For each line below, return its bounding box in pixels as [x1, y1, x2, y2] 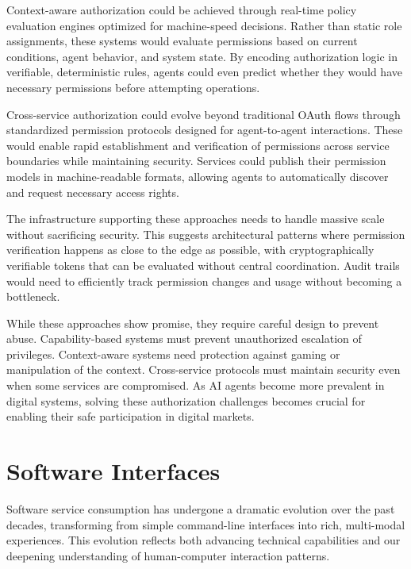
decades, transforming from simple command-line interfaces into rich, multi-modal [6, 516, 405, 532]
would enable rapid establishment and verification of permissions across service [6, 136, 390, 153]
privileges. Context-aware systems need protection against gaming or [6, 345, 340, 362]
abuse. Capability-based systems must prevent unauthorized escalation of [6, 330, 362, 347]
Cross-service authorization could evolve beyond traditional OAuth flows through [6, 106, 401, 122]
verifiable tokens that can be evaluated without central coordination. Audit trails [6, 256, 400, 273]
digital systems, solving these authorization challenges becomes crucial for [6, 392, 366, 409]
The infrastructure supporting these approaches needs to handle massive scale [6, 210, 385, 227]
